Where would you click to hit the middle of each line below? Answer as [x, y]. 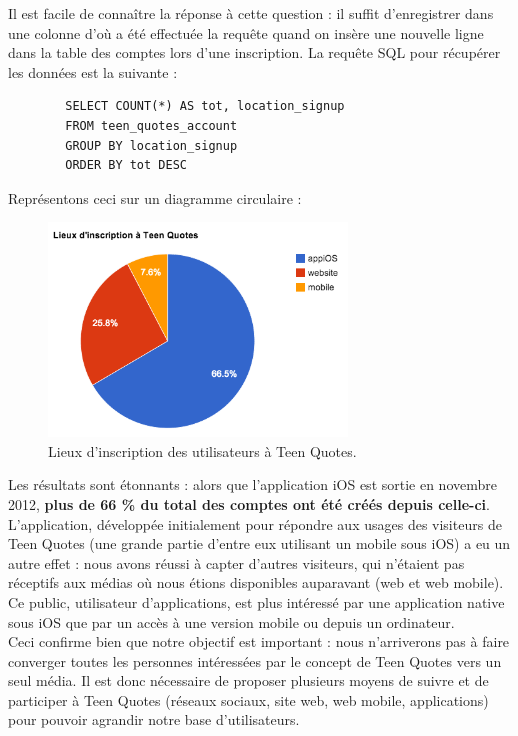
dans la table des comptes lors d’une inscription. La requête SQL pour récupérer [254, 52]
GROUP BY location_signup [151, 145]
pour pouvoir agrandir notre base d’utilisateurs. [154, 719]
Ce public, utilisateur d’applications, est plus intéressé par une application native [256, 601]
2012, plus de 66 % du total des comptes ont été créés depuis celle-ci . [249, 503]
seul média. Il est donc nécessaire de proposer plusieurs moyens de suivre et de [248, 680]
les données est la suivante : [93, 71]
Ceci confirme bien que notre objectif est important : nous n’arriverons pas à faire [259, 641]
